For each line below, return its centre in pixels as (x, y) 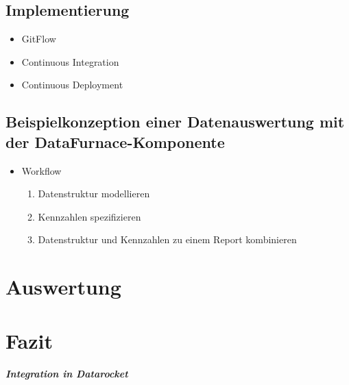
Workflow (41, 170)
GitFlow (39, 39)
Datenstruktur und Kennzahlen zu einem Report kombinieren (167, 239)
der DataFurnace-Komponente (115, 141)
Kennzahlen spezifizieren (89, 216)
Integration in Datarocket (67, 374)
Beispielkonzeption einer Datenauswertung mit (175, 122)
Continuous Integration (70, 61)
